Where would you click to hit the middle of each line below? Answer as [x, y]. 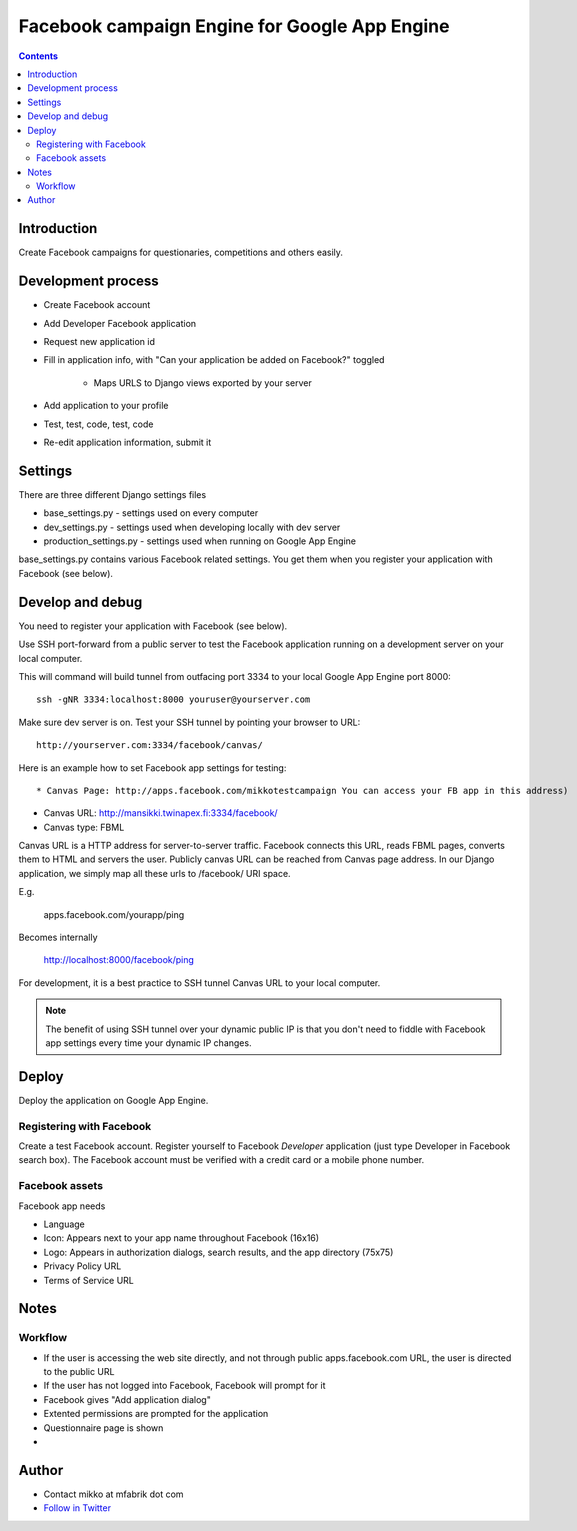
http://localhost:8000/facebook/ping [119, 960]
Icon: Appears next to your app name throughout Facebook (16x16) [181, 1238]
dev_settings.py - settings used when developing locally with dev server [192, 527]
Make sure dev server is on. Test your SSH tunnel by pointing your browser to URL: [189, 722]
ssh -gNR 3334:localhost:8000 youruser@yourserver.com [173, 699]
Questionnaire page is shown [103, 1427]
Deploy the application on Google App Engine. [113, 1100]
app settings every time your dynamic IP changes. [148, 1042]
